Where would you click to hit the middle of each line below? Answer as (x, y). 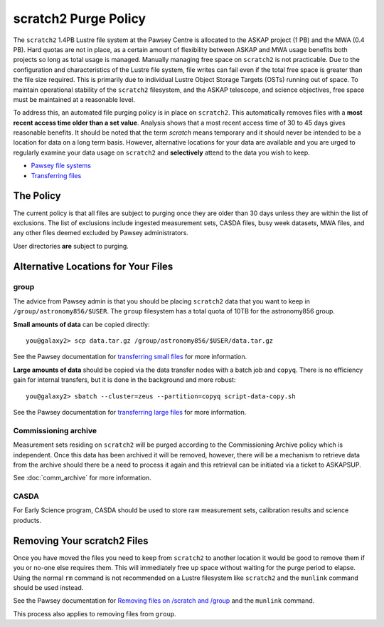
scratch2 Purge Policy (79, 19)
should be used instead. (48, 587)
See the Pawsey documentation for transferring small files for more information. (130, 357)
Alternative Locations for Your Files (93, 266)
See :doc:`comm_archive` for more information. (82, 478)
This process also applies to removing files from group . (95, 613)
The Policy (37, 196)
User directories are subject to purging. (71, 246)
